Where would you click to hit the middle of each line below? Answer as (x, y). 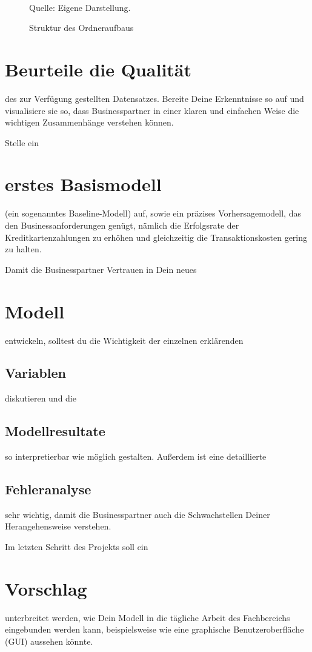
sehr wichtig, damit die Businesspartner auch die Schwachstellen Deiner (138, 514)
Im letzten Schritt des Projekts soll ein (77, 547)
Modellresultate (55, 431)
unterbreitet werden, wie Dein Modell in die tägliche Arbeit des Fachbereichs (148, 617)
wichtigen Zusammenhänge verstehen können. (89, 122)
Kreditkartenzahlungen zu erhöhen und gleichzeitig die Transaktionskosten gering (156, 237)
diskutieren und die (41, 398)
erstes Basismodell (83, 184)
